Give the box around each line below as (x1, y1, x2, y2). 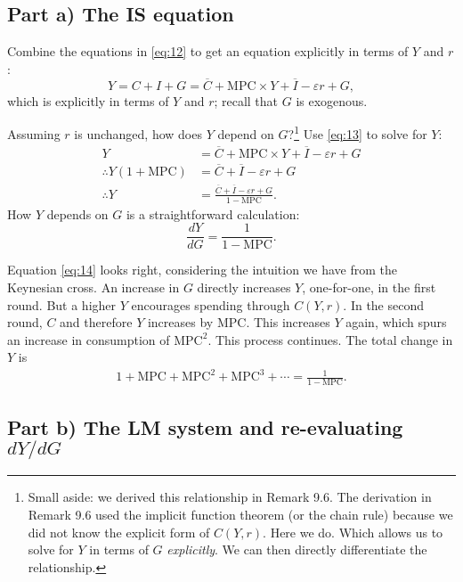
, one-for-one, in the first (302, 277, 436, 296)
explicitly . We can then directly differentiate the (167, 540, 427, 559)
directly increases (197, 277, 291, 296)
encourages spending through (131, 295, 290, 314)
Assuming (7, 124, 61, 143)
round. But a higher (7, 295, 117, 314)
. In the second (343, 295, 425, 314)
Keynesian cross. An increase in (7, 277, 180, 296)
